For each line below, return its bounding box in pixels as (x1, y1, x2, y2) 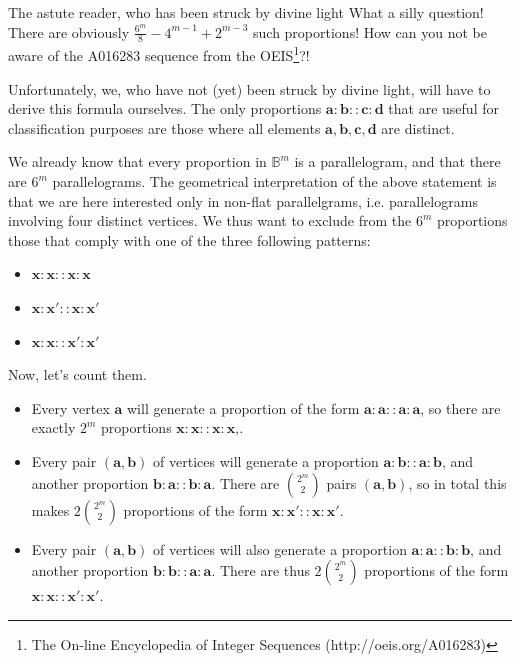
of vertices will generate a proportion (153, 450, 379, 471)
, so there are (420, 397, 501, 418)
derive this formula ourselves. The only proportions (8, 98, 322, 119)
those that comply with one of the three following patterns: (8, 229, 371, 250)
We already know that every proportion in (8, 151, 267, 172)
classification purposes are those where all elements (8, 117, 321, 138)
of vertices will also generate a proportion (153, 538, 407, 559)
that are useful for (388, 98, 499, 119)
